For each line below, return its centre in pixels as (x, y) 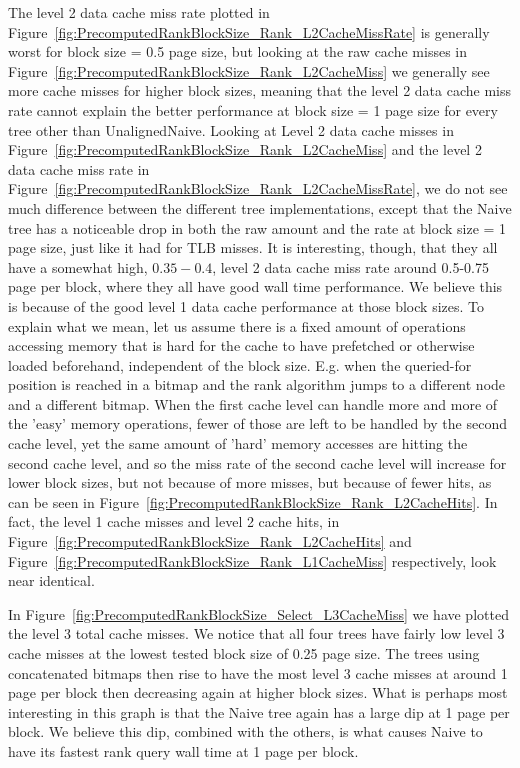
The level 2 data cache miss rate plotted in (139, 12)
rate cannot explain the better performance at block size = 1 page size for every (253, 109)
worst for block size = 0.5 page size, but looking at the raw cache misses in (238, 51)
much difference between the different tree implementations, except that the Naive (260, 207)
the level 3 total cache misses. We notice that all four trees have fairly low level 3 (256, 633)
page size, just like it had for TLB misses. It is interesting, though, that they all (253, 247)
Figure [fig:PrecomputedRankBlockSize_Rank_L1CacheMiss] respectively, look (252, 560)
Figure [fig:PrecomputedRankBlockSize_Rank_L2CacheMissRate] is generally (249, 31)
